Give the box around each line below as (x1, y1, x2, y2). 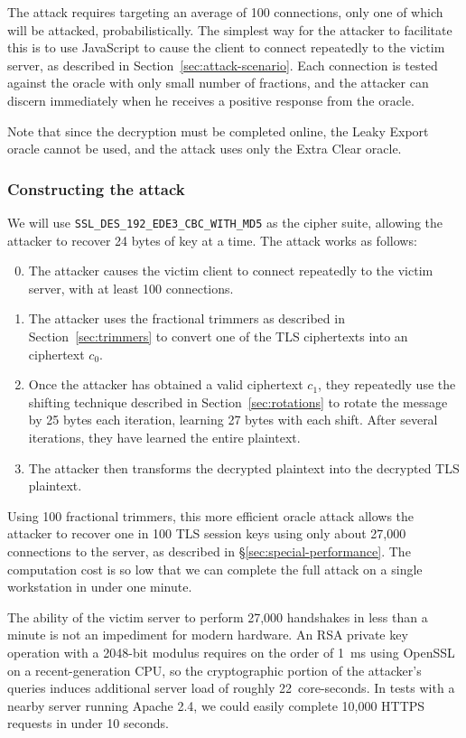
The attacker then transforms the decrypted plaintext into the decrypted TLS (28, 458, 460, 477)
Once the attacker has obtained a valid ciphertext (28, 375, 303, 394)
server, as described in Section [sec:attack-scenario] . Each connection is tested (7, 55, 438, 74)
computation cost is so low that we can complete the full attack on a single (7, 559, 423, 578)
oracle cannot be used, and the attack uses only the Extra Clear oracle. (7, 139, 402, 158)
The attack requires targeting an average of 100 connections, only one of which (7, 3, 443, 21)
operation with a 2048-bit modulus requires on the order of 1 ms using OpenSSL (7, 642, 455, 661)
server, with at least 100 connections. (28, 278, 234, 297)
